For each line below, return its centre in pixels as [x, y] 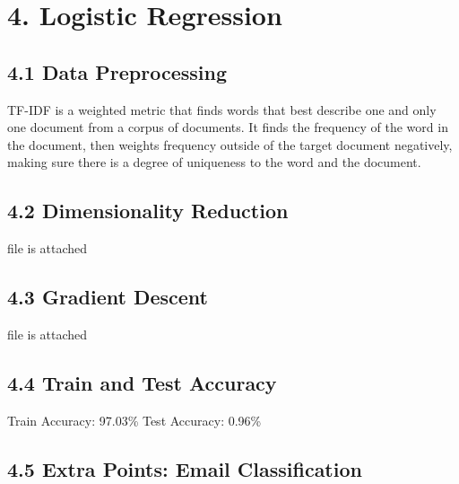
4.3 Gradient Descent [108, 297]
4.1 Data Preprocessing [117, 71]
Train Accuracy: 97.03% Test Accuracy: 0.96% [134, 420]
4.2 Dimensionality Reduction [148, 211]
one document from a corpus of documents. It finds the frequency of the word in [228, 127]
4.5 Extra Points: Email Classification [185, 468]
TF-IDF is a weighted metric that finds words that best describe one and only [222, 109]
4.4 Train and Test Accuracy [142, 382]
